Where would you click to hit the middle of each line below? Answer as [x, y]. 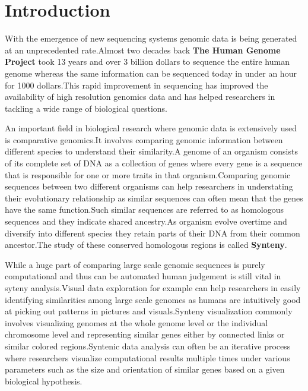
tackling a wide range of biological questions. [86, 108]
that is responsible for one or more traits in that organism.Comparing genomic [148, 174]
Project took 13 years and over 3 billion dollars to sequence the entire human [147, 62]
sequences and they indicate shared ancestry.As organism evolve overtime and [146, 221]
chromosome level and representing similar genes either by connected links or [145, 334]
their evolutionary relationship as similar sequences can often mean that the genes [154, 198]
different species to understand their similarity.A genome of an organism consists [151, 151]
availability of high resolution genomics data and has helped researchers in [140, 97]
